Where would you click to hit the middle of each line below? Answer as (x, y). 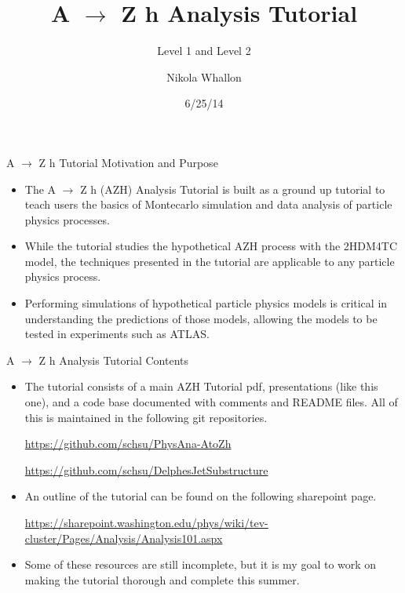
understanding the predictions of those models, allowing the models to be (201, 318)
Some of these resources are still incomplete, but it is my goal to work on (201, 564)
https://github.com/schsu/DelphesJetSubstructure (146, 469)
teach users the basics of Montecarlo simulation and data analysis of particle (208, 204)
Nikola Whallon (204, 76)
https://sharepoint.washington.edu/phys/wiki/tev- (146, 522)
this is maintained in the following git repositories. (146, 417)
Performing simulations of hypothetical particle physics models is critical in (206, 303)
